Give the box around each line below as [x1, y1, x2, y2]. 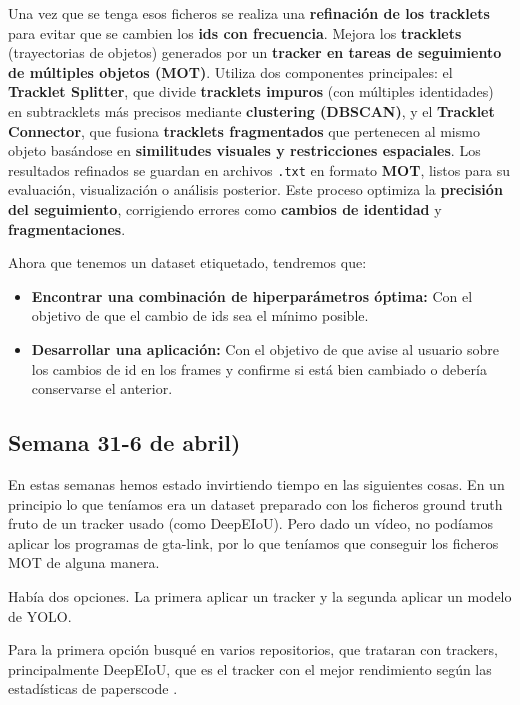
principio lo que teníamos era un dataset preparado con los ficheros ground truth [8, 493, 503, 514]
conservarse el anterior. [31, 378, 173, 399]
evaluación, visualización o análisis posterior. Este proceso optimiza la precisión [8, 179, 503, 200]
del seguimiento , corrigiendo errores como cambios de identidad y [8, 199, 442, 219]
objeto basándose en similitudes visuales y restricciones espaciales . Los [8, 140, 481, 161]
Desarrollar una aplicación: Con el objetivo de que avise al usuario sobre [31, 338, 499, 359]
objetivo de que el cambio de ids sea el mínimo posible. [31, 305, 369, 326]
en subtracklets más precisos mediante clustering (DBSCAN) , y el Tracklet [8, 100, 495, 121]
